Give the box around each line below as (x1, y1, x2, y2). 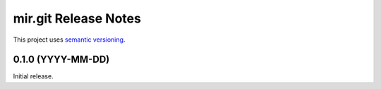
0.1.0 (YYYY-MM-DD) (13, 54, 110, 66)
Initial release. (13, 72, 54, 81)
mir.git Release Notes (13, 11, 141, 26)
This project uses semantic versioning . (13, 35, 126, 44)
